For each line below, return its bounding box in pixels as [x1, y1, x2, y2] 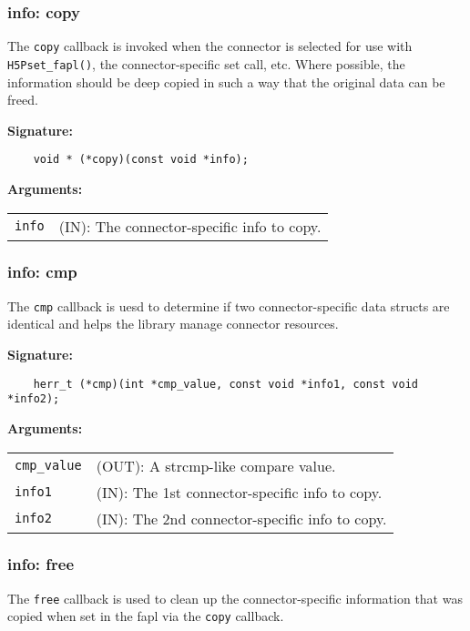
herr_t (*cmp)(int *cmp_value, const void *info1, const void [33, 377, 419, 391]
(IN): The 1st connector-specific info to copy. [96, 481, 383, 503]
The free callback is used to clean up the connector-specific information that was [7, 588, 463, 607]
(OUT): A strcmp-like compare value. [96, 454, 336, 476]
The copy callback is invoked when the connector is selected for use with [7, 36, 413, 56]
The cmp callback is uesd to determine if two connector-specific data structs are [7, 296, 450, 315]
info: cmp [7, 260, 77, 283]
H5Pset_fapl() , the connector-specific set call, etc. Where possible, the [7, 54, 405, 73]
